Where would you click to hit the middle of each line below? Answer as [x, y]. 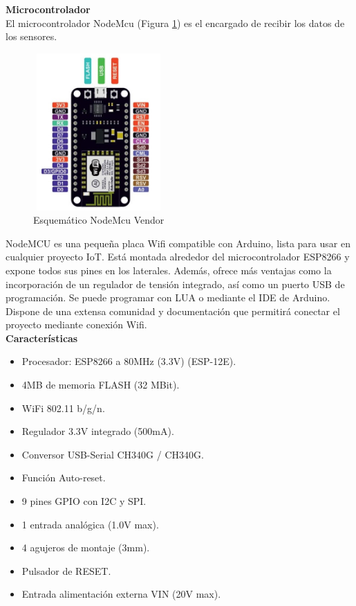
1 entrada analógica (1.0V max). [90, 524]
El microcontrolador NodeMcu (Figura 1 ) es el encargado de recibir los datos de [175, 23]
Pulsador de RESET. [66, 570]
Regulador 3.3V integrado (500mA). [98, 431]
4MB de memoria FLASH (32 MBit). [101, 385]
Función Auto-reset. [64, 478]
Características [42, 338]
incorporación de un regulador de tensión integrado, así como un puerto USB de [175, 284]
